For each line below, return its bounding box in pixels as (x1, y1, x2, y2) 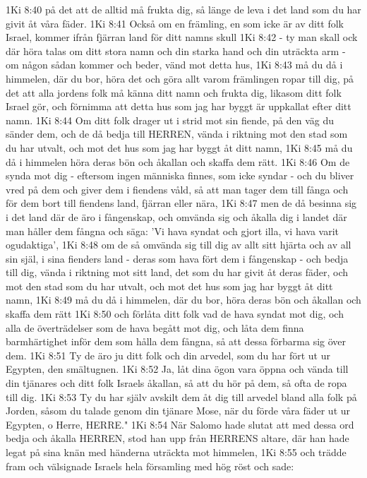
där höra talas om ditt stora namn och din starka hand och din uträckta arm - (6, 43, 346, 58)
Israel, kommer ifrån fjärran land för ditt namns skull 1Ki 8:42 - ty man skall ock (6, 30, 358, 44)
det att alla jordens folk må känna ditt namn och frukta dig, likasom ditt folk (6, 85, 342, 100)
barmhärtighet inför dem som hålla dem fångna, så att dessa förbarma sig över (6, 334, 347, 349)
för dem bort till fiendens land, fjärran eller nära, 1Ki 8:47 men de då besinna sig (6, 196, 357, 210)
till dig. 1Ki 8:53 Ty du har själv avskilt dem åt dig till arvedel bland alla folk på (6, 389, 357, 404)
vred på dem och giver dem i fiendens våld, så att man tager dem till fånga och (6, 181, 349, 196)
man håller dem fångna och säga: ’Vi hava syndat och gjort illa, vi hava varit (6, 223, 339, 238)
